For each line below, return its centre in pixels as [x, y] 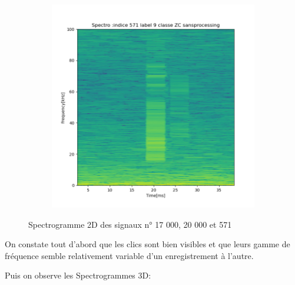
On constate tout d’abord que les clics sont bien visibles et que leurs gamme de [147, 244]
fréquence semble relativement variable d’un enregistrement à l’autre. [129, 255]
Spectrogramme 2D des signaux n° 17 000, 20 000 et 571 [130, 224]
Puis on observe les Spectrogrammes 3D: [78, 275]
